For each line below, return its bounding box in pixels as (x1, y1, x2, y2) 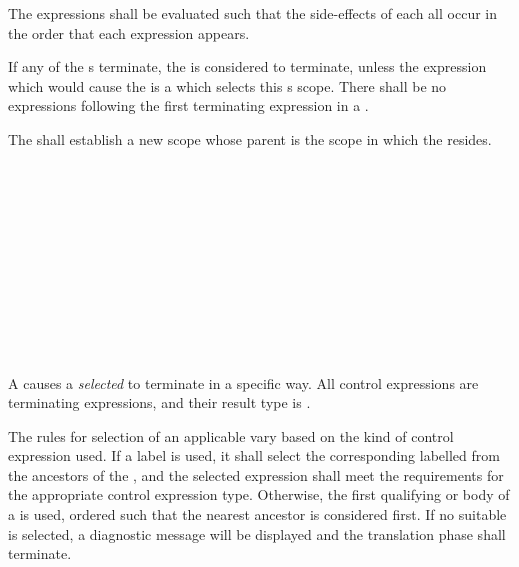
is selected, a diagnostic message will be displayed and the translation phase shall (8, 523, 506, 544)
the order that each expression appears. (8, 22, 250, 43)
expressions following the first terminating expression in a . (8, 95, 369, 116)
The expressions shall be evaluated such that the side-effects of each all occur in (8, 3, 497, 23)
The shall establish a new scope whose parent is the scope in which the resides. (8, 128, 492, 149)
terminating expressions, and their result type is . (8, 392, 311, 413)
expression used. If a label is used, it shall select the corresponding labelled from (8, 445, 500, 466)
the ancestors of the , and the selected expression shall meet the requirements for (8, 464, 504, 485)
